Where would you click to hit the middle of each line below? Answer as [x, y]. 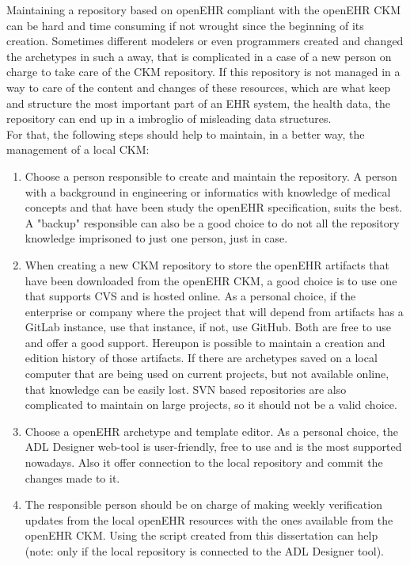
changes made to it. [72, 477]
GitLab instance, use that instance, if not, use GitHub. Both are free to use [208, 327]
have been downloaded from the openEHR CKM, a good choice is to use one [211, 280]
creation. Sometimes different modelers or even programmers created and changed [205, 41]
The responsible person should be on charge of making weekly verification [203, 504]
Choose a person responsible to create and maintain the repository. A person [211, 176]
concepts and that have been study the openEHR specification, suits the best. [214, 207]
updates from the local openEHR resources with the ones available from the [209, 519]
